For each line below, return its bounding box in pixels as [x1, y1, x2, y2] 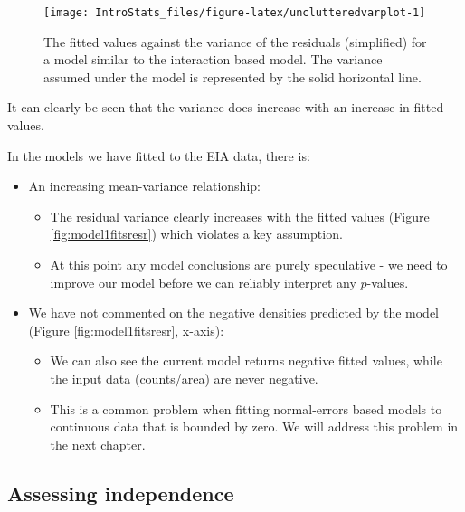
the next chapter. [50, 434, 146, 453]
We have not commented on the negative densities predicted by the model [28, 303, 440, 322]
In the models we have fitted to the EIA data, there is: [7, 146, 310, 165]
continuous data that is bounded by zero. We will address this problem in [50, 417, 459, 436]
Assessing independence [7, 479, 234, 507]
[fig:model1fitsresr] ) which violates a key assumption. [50, 224, 343, 243]
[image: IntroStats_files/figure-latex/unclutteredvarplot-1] [43, 6, 426, 19]
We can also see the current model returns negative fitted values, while [50, 351, 442, 370]
